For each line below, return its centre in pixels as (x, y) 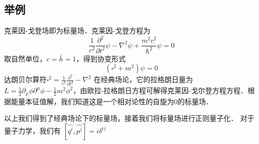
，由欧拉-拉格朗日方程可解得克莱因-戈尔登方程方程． (160, 90)
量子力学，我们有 (32, 130)
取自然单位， (25, 58)
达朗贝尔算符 (25, 79)
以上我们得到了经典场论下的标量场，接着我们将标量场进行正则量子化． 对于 (129, 118)
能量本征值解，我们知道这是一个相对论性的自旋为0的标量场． (112, 101)
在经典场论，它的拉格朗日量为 (143, 79)
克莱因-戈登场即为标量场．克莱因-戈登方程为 (77, 30)
